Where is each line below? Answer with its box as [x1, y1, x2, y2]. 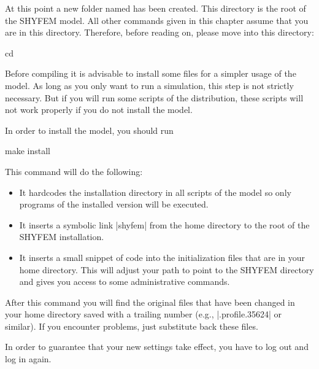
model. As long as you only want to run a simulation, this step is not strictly [5, 79, 294, 91]
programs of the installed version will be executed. [19, 198, 209, 211]
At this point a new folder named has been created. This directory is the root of [5, 2, 306, 14]
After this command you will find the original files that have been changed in [5, 295, 295, 308]
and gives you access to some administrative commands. [19, 275, 230, 288]
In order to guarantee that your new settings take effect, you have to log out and [5, 340, 309, 353]
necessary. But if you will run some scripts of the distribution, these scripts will [5, 91, 304, 104]
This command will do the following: [5, 165, 143, 177]
